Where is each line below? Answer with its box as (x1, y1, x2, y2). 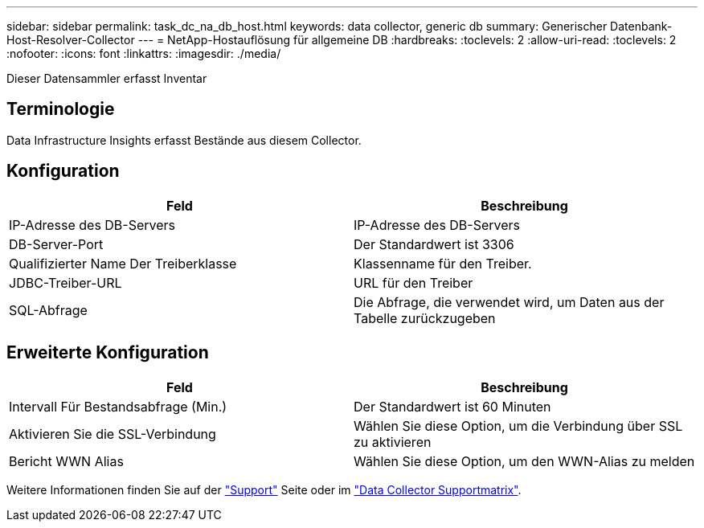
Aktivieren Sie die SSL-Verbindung (9, 425, 216, 442)
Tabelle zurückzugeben (354, 309, 496, 326)
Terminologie (6, 99, 115, 120)
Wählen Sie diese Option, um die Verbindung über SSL (354, 417, 683, 434)
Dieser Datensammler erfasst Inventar (6, 72, 207, 85)
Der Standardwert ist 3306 (354, 235, 514, 252)
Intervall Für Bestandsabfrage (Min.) (9, 398, 227, 415)
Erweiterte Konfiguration (6, 342, 209, 363)
